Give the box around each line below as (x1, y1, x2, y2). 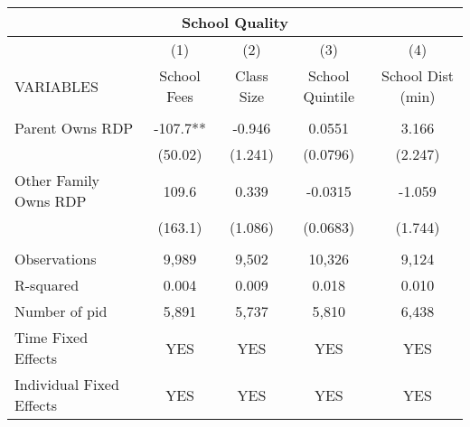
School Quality (182, 12, 288, 32)
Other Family (14, 170, 100, 190)
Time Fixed (14, 327, 89, 348)
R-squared (14, 274, 80, 295)
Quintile (303, 86, 355, 107)
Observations (14, 248, 97, 269)
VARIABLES (14, 75, 99, 97)
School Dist (381, 65, 454, 86)
